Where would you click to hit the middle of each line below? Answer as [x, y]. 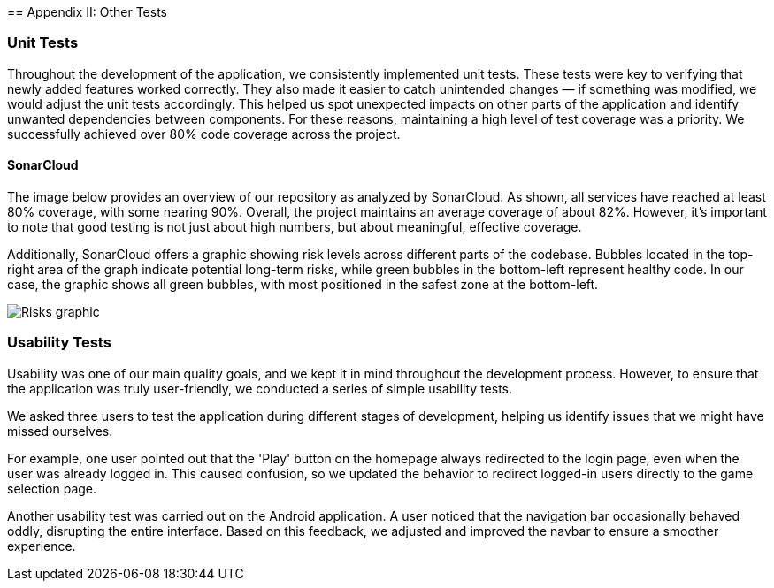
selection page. [52, 488]
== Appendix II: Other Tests [87, 12]
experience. [42, 546]
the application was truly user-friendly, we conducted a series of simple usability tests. [260, 388]
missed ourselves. [60, 431]
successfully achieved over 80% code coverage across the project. [204, 134]
